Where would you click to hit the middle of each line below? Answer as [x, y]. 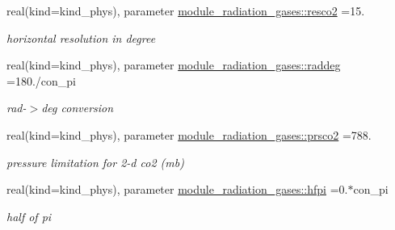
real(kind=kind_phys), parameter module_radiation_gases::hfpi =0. [177, 189]
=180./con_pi [41, 80]
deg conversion [78, 108]
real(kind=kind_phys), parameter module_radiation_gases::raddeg [174, 65]
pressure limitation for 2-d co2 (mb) [95, 162]
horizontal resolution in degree [81, 38]
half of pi [29, 216]
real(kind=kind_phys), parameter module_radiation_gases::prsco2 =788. [189, 134]
